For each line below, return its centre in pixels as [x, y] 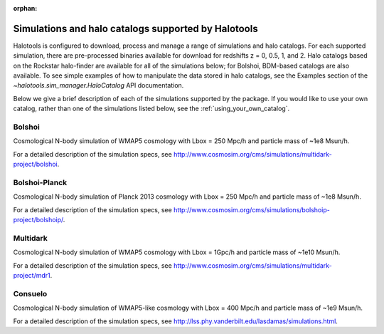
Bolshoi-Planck [40, 182]
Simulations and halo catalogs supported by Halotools [136, 28]
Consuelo [30, 293]
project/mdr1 [32, 276]
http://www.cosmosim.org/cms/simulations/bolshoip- [251, 209]
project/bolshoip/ [38, 220]
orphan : [25, 8]
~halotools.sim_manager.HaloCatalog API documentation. [98, 85]
